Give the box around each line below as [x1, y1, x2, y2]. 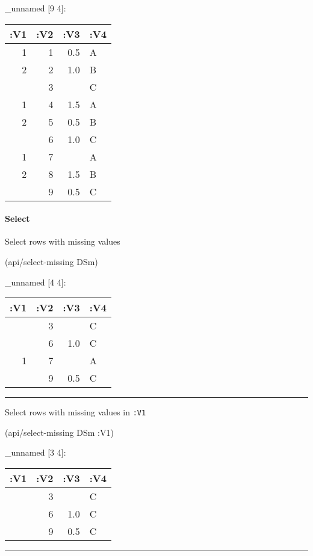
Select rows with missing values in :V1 [5, 406, 146, 418]
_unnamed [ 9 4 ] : [5, 2, 66, 14]
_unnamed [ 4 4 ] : [5, 275, 66, 288]
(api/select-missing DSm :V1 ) [5, 426, 114, 438]
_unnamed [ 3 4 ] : [5, 446, 66, 459]
